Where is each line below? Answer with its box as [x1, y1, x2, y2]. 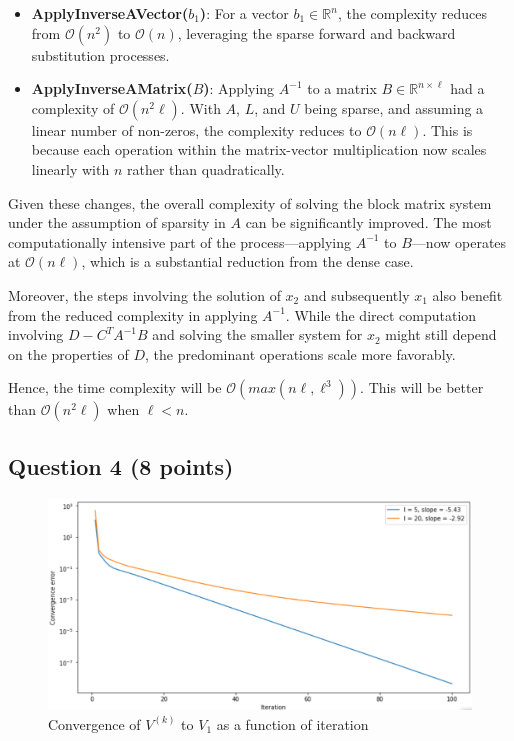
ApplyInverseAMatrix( [31, 78, 193, 99]
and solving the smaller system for [152, 324, 363, 345]
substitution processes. [31, 44, 170, 65]
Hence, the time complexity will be [8, 377, 222, 398]
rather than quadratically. [126, 158, 285, 179]
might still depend [385, 324, 497, 345]
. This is [422, 119, 473, 140]
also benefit [432, 284, 503, 305]
